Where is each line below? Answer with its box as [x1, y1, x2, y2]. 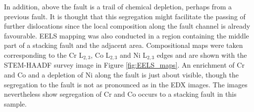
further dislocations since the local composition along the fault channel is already [4, 21, 251, 31]
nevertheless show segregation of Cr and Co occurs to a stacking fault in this [4, 89, 237, 99]
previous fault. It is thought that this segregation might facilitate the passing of [4, 11, 246, 21]
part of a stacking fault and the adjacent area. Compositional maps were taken [4, 40, 243, 50]
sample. [4, 98, 27, 109]
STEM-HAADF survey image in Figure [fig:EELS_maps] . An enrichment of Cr [4, 60, 245, 70]
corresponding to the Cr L [4, 49, 84, 60]
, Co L [91, 49, 110, 60]
